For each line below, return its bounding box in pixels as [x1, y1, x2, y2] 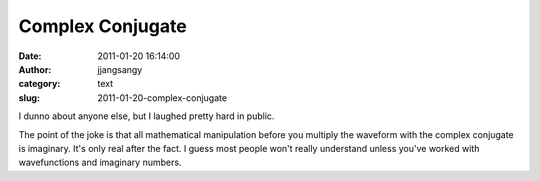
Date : [18, 50, 42, 62]
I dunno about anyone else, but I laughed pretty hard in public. [18, 110, 275, 122]
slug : [18, 91, 40, 104]
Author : [18, 63, 52, 75]
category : [18, 78, 61, 90]
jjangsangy [97, 63, 143, 75]
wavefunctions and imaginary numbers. [18, 156, 182, 169]
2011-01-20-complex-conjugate [97, 91, 228, 104]
